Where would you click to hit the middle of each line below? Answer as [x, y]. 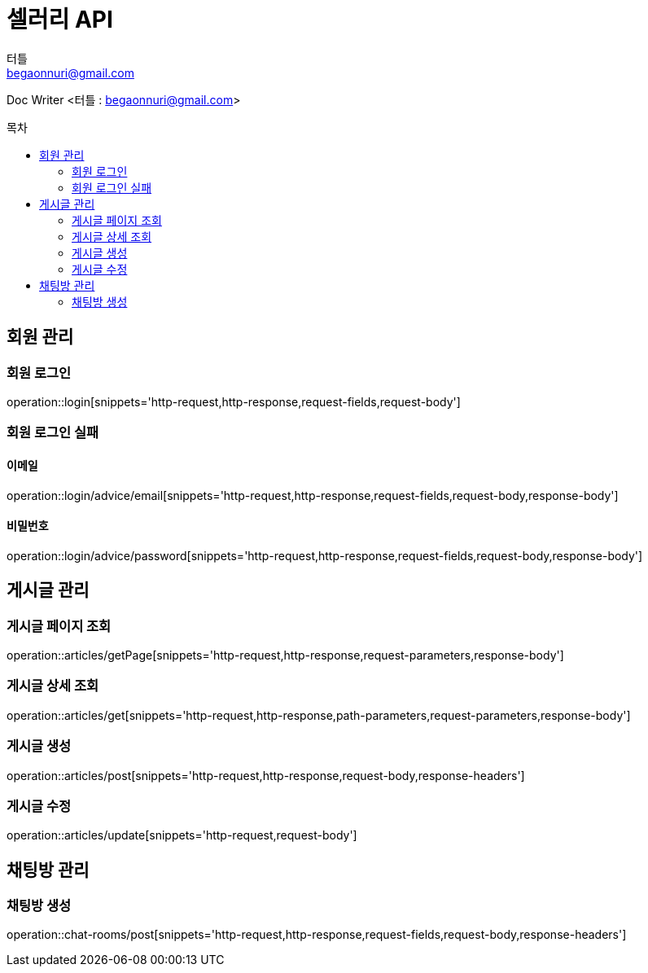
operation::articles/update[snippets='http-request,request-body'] [182, 835]
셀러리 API [60, 20]
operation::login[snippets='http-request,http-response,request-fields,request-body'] [234, 401]
